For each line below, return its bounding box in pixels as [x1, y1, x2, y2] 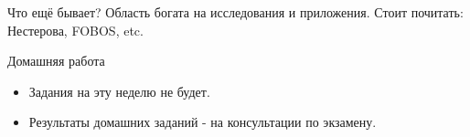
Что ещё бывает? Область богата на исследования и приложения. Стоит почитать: [7, 3, 464, 21]
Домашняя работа [7, 51, 105, 70]
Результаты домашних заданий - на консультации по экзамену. [28, 112, 377, 132]
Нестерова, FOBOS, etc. [7, 20, 144, 39]
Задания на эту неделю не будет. [28, 81, 210, 100]
